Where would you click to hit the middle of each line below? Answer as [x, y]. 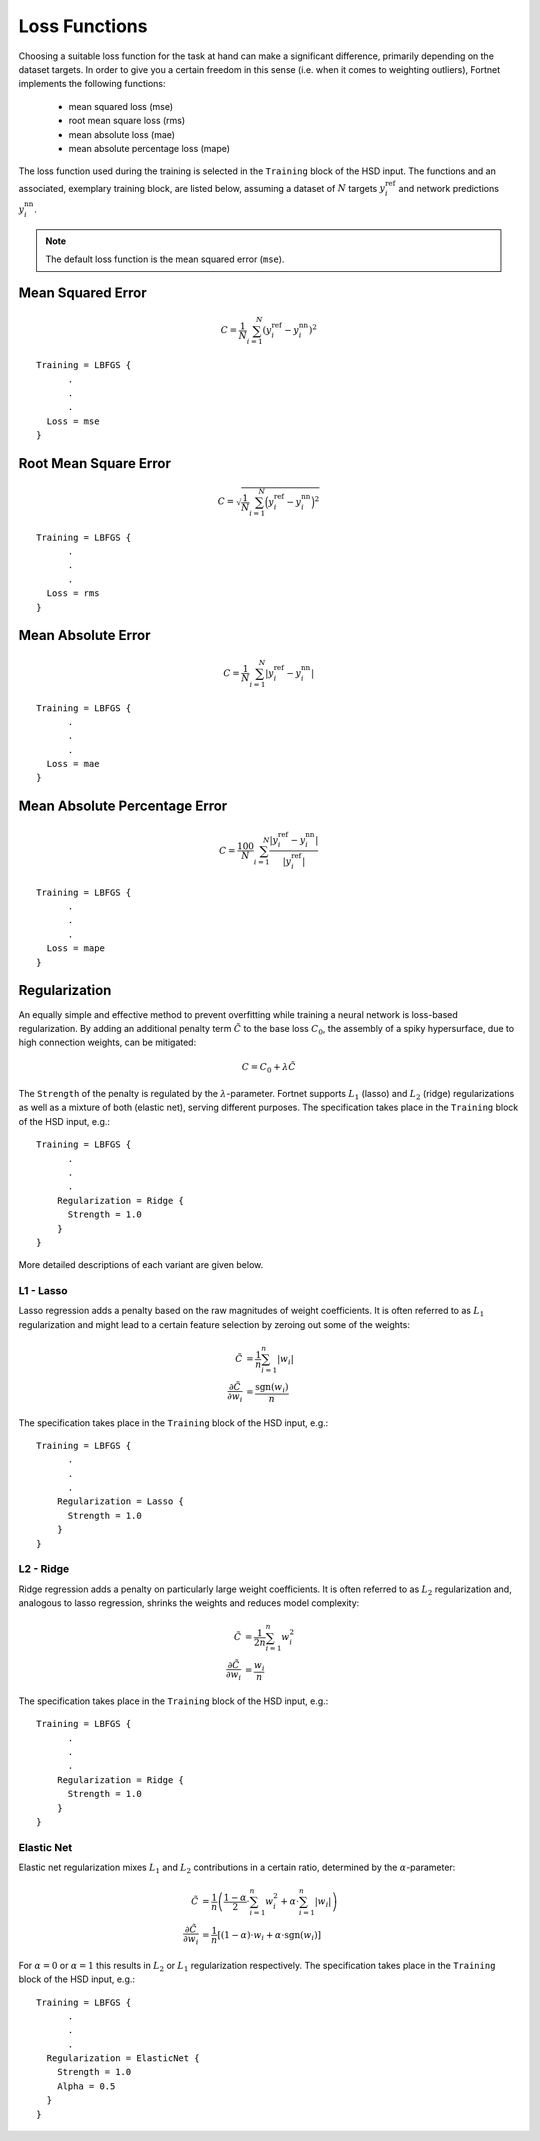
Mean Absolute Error [84, 635]
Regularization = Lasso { [120, 1501]
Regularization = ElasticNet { [123, 2058]
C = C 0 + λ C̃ [268, 1068]
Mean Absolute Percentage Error [123, 806]
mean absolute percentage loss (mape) [149, 148]
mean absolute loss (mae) [121, 134]
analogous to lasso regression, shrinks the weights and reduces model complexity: [189, 1603]
